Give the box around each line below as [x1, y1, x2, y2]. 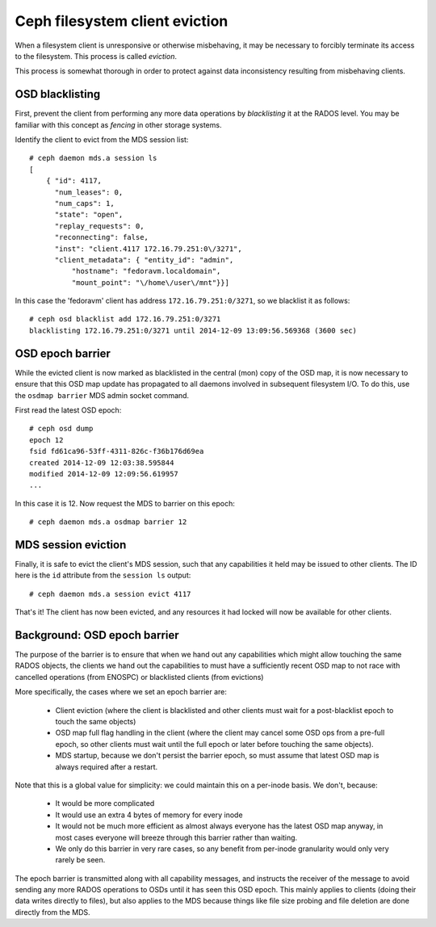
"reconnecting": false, [54, 233, 149, 242]
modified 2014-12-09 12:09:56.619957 [29, 469, 179, 478]
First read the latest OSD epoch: [15, 405, 122, 415]
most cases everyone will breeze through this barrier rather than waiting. [55, 833, 298, 842]
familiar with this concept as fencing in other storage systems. [15, 120, 222, 129]
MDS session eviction [15, 538, 127, 552]
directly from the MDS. [15, 907, 90, 917]
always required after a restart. [55, 761, 158, 771]
